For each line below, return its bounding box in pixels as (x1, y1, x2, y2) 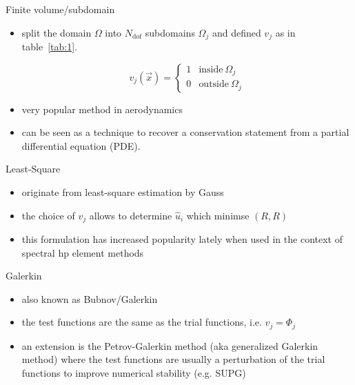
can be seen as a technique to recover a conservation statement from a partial (21, 125, 349, 139)
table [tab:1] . (21, 39, 77, 54)
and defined (212, 25, 261, 39)
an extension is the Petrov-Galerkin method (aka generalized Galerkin (21, 338, 318, 353)
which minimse (186, 208, 250, 222)
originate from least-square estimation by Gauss (21, 185, 224, 199)
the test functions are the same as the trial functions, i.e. (21, 315, 262, 329)
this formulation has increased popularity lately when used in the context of (21, 232, 343, 246)
